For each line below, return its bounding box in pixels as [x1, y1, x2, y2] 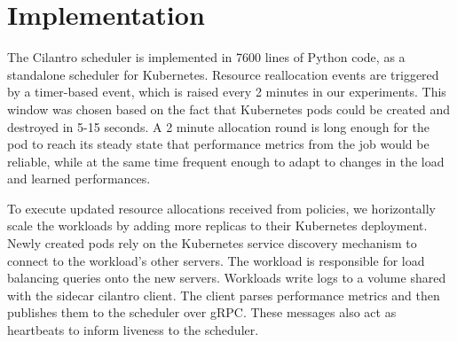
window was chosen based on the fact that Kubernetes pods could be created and [7, 99, 450, 118]
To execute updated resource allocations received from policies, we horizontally [7, 198, 437, 217]
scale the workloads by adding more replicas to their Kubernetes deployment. [7, 216, 428, 235]
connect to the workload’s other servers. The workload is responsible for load [7, 251, 425, 269]
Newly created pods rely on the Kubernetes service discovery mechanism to [7, 234, 417, 253]
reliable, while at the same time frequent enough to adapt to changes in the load [7, 152, 445, 170]
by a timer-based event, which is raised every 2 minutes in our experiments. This [7, 82, 446, 101]
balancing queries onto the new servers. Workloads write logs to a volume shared [7, 268, 446, 287]
